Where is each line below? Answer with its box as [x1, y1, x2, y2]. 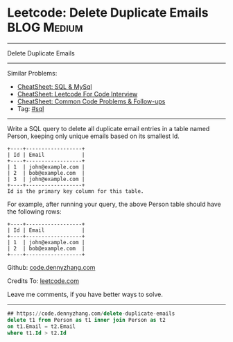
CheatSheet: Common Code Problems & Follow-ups [17, 97, 166, 105]
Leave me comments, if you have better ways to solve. [7, 290, 163, 298]
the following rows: [7, 207, 62, 216]
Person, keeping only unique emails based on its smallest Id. [7, 132, 180, 140]
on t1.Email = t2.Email [7, 323, 76, 330]
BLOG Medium [7, 19, 83, 35]
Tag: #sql [17, 104, 44, 112]
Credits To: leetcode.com [7, 276, 80, 285]
